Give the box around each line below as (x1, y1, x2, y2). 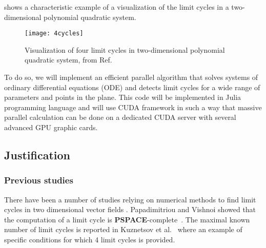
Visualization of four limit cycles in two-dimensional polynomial (25, 44, 225, 55)
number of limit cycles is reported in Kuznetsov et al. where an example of (4, 224, 242, 235)
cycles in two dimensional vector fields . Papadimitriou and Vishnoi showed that (4, 204, 256, 215)
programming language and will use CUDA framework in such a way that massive (4, 101, 262, 112)
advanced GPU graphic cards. (4, 122, 98, 132)
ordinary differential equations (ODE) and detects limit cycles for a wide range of (4, 81, 260, 92)
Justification (4, 147, 70, 162)
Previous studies (4, 174, 73, 187)
